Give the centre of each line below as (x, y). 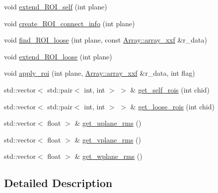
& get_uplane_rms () (108, 123)
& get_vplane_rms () (108, 139)
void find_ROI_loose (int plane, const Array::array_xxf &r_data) (106, 40)
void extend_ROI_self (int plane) (56, 6)
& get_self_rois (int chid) (170, 89)
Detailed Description (58, 183)
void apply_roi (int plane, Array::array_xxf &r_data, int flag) (100, 73)
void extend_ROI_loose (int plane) (58, 56)
